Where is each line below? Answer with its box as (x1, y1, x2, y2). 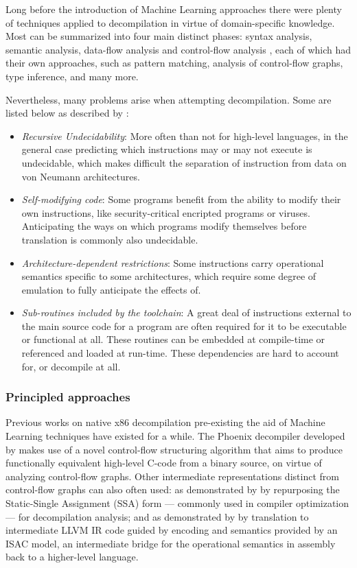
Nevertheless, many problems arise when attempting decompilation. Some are (5, 92, 332, 106)
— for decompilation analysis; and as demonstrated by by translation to (5, 509, 309, 523)
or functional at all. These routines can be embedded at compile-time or (21, 332, 325, 346)
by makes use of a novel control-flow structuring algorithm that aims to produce (5, 442, 343, 456)
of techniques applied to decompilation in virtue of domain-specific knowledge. (5, 15, 335, 29)
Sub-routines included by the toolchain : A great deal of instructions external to (21, 305, 352, 320)
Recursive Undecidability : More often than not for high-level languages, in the (21, 128, 348, 143)
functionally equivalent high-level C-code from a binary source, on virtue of (5, 455, 322, 470)
